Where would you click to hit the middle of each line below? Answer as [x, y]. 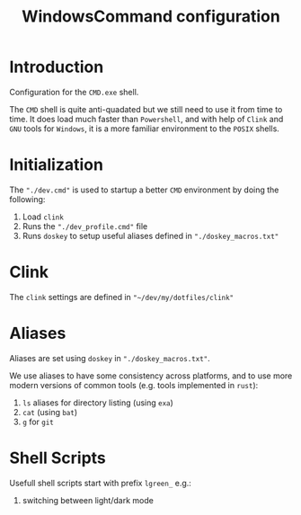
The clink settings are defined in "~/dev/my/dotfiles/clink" [122, 297]
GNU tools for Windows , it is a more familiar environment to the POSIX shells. [145, 129]
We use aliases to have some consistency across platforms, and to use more [151, 376]
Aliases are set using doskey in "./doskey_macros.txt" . [110, 358]
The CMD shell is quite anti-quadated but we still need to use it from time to [146, 109]
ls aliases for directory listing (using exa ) [97, 403]
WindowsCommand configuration [151, 17]
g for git [38, 422]
